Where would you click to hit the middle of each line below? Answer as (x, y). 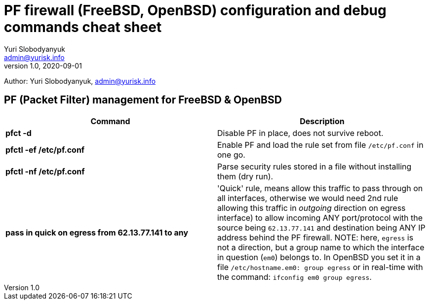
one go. (231, 154)
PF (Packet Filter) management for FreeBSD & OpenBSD (143, 100)
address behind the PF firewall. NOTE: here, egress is (315, 237)
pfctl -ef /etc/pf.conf (45, 150)
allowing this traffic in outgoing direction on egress (312, 208)
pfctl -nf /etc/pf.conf (45, 171)
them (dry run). (245, 176)
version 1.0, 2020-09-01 (43, 66)
